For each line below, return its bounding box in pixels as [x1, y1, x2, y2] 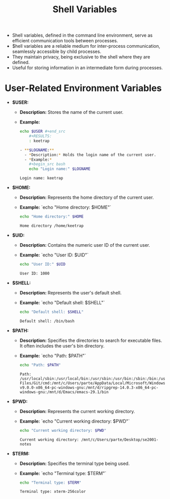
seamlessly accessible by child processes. [12, 48, 101, 54]
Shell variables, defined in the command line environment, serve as [12, 32, 153, 39]
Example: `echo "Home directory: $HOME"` [19, 204, 112, 211]
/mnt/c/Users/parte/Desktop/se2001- [81, 437, 159, 442]
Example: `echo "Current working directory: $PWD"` [19, 418, 130, 424]
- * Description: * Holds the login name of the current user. [24, 152, 157, 157]
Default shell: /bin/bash [19, 318, 75, 324]
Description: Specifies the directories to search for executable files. [19, 337, 162, 343]
